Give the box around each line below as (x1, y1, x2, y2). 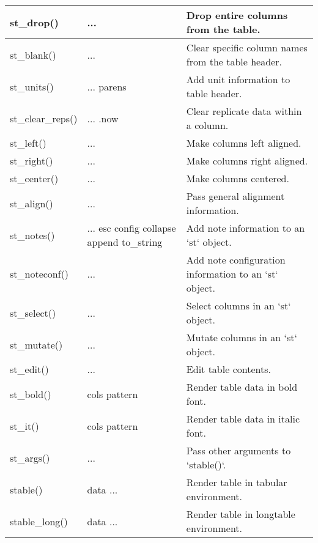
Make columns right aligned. (186, 153, 308, 168)
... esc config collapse (87, 221, 176, 235)
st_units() (10, 79, 54, 94)
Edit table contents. (186, 362, 271, 376)
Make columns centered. (186, 171, 289, 185)
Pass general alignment (186, 189, 285, 203)
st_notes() (10, 227, 55, 242)
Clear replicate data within (186, 104, 302, 118)
